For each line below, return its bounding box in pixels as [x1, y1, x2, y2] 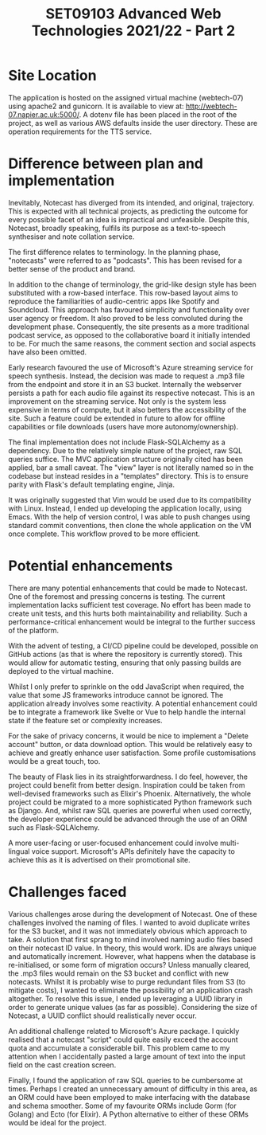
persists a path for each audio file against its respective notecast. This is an [8, 388, 256, 397]
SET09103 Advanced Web [45, 5, 222, 23]
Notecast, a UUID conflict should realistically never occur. [8, 1011, 197, 1020]
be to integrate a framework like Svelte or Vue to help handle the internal [8, 706, 246, 717]
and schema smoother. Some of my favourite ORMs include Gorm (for [8, 1101, 237, 1110]
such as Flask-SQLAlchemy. [8, 822, 100, 832]
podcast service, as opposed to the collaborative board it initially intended [8, 330, 251, 339]
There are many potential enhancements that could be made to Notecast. [8, 583, 248, 593]
